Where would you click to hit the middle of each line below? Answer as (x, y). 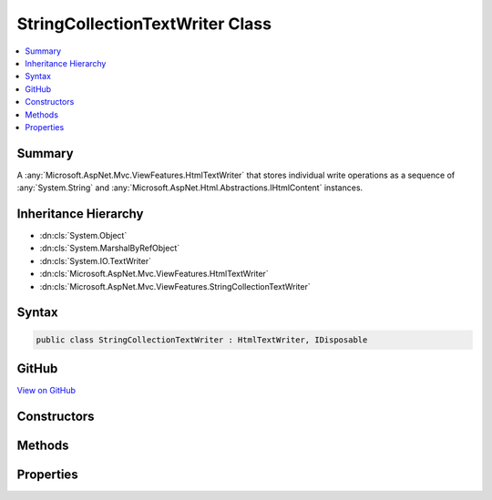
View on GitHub (46, 391)
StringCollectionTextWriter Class (144, 24)
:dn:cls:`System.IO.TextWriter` (96, 260)
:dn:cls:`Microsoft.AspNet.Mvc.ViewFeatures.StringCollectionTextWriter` (175, 286)
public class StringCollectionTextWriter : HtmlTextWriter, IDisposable (202, 340)
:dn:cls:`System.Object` (83, 236)
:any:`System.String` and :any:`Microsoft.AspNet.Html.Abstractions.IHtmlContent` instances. (190, 188)
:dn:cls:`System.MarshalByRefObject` (110, 248)
